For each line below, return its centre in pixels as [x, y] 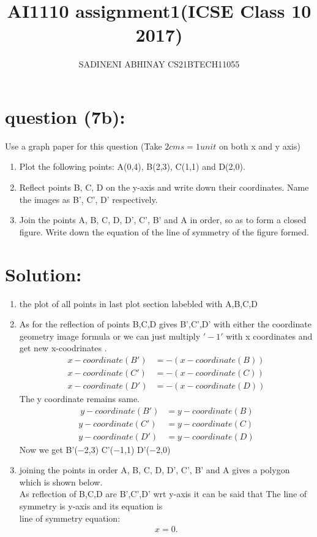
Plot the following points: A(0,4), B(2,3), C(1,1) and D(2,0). [132, 166]
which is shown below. [61, 482]
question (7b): [65, 116]
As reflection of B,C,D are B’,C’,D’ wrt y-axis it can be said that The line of [163, 494]
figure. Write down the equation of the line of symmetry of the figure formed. [164, 231]
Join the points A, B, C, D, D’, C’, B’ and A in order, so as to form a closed [163, 220]
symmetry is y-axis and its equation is [91, 506]
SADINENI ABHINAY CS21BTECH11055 [159, 64]
